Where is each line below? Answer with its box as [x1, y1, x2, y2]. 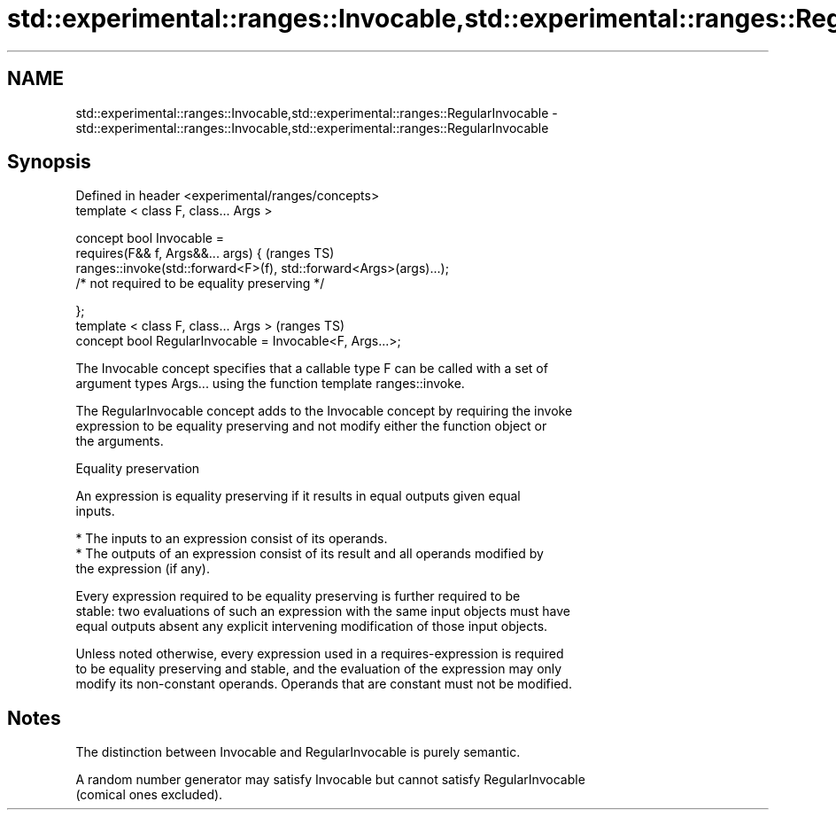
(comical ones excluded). [75, 787, 223, 803]
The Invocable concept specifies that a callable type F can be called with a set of [75, 361, 548, 377]
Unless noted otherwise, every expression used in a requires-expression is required [75, 646, 564, 662]
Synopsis [7, 151, 91, 174]
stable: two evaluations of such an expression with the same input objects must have [75, 603, 570, 619]
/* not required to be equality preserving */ [75, 276, 325, 292]
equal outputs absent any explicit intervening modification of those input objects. [75, 619, 548, 634]
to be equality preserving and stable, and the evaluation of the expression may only [75, 661, 562, 677]
